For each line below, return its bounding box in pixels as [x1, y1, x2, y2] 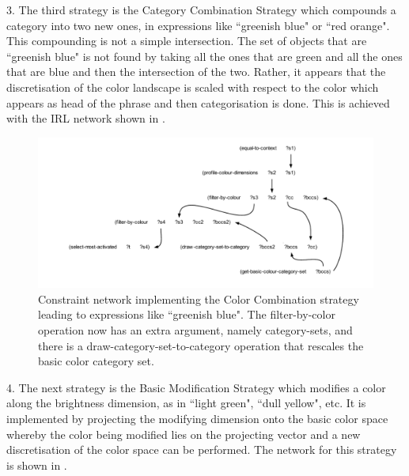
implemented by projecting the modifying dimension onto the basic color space [6, 410, 388, 426]
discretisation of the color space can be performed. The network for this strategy [6, 441, 397, 458]
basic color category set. [38, 353, 154, 369]
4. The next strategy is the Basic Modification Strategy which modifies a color [6, 379, 386, 395]
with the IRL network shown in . [6, 110, 165, 127]
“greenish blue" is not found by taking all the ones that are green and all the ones [6, 47, 403, 64]
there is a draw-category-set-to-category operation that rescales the [38, 337, 364, 353]
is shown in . [6, 456, 67, 473]
